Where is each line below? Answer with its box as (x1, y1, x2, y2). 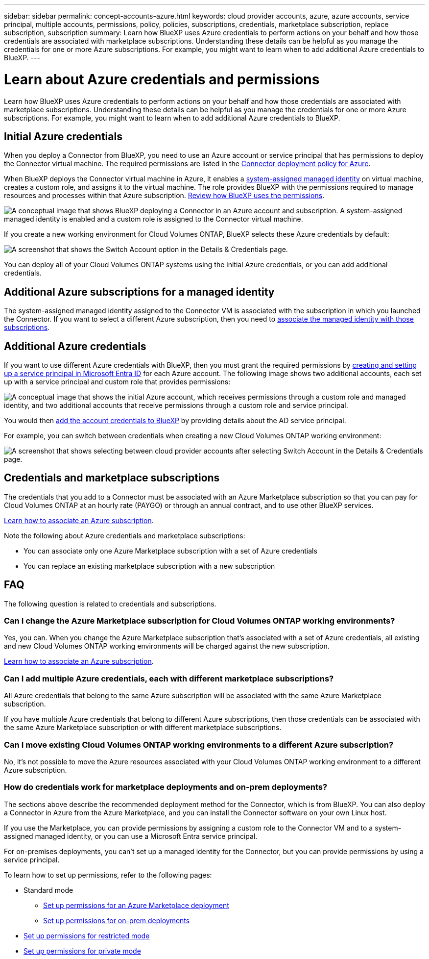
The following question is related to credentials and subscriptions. (4, 599, 216, 608)
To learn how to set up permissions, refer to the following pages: (4, 870, 212, 879)
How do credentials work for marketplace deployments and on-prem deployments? (4, 782, 328, 792)
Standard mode (24, 885, 73, 894)
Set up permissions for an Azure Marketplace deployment (43, 901, 229, 909)
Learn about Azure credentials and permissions (4, 71, 320, 88)
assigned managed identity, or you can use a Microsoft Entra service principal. (4, 832, 258, 840)
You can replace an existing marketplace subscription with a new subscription (24, 561, 275, 570)
